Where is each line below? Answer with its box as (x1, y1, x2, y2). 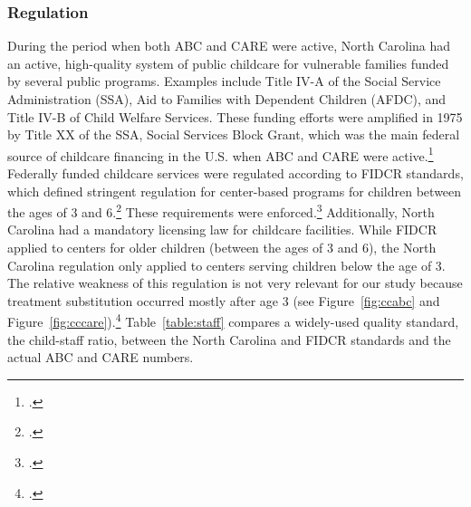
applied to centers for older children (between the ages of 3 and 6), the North (7, 238, 437, 257)
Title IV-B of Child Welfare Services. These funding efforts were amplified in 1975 (7, 107, 463, 126)
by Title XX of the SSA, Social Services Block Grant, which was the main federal (7, 125, 460, 144)
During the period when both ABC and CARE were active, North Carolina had (7, 36, 451, 55)
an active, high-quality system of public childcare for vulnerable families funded (7, 53, 449, 72)
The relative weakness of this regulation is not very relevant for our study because (7, 273, 463, 292)
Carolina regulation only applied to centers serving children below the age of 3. (7, 255, 446, 274)
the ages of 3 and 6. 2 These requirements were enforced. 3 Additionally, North (7, 200, 435, 221)
